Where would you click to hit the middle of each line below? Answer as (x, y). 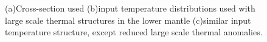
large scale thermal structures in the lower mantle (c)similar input (128, 20)
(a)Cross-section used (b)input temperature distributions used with (130, 8)
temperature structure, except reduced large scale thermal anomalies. (134, 32)
